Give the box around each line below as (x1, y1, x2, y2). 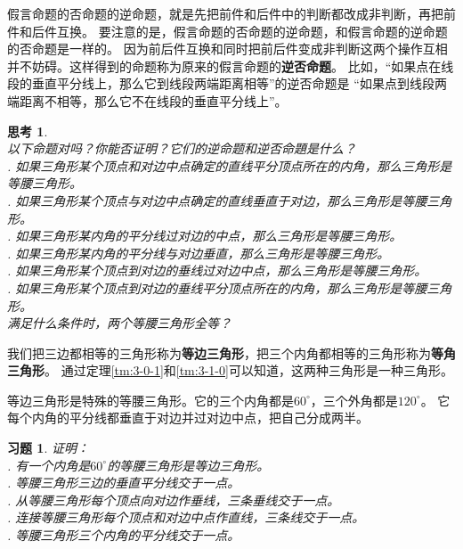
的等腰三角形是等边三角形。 (107, 455, 270, 474)
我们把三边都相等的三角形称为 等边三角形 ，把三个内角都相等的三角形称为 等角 (7, 343, 456, 362)
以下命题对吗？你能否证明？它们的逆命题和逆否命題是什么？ (7, 139, 356, 158)
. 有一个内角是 (7, 455, 91, 474)
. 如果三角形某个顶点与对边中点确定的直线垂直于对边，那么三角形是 (7, 191, 402, 209)
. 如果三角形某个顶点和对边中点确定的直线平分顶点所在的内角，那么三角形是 (7, 156, 452, 175)
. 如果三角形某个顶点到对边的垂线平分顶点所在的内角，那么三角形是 (7, 278, 402, 297)
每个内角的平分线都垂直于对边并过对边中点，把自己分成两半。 (7, 408, 369, 427)
